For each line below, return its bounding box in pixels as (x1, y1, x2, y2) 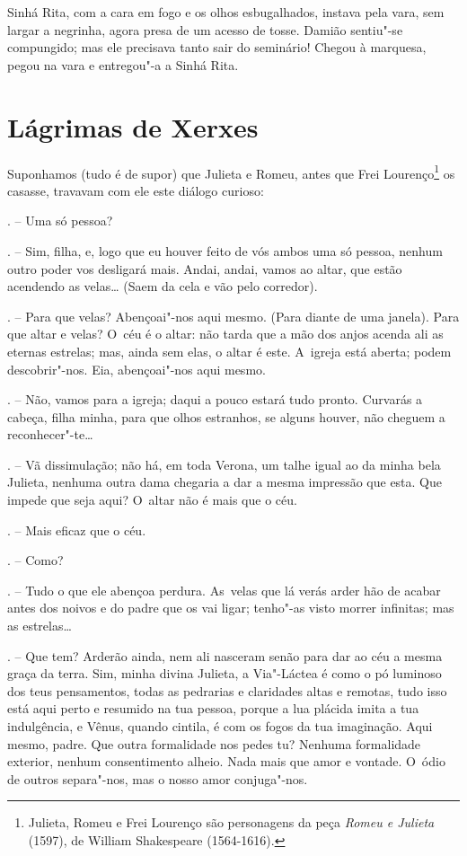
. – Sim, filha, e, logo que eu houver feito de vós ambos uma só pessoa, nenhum (7, 241, 443, 260)
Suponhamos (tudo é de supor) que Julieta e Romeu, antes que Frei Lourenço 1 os (7, 161, 455, 182)
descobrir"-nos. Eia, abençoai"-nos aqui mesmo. (7, 359, 266, 378)
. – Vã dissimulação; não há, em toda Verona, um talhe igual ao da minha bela (7, 454, 441, 473)
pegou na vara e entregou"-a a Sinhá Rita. (7, 55, 239, 74)
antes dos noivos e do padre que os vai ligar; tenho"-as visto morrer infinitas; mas (7, 598, 454, 617)
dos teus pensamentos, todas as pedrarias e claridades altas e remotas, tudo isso (7, 681, 447, 700)
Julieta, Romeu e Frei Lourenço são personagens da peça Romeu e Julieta (28, 813, 435, 832)
